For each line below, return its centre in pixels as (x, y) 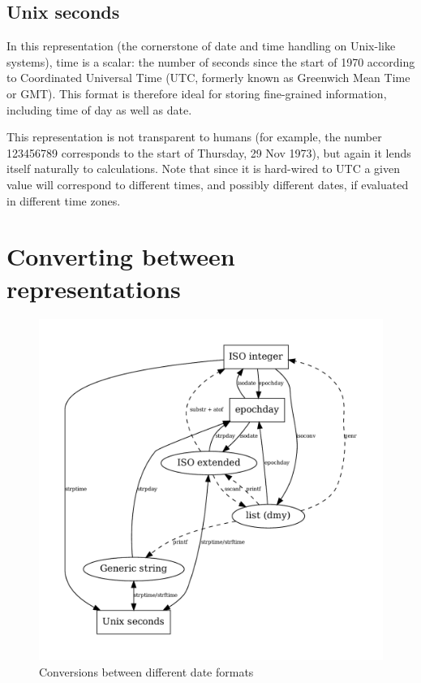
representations (94, 288)
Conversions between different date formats (146, 671)
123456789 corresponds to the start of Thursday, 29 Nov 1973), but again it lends (209, 152)
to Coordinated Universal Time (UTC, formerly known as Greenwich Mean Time (208, 78)
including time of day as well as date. (99, 109)
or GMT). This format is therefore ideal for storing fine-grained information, (197, 93)
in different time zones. (64, 200)
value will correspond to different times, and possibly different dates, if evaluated (208, 184)
